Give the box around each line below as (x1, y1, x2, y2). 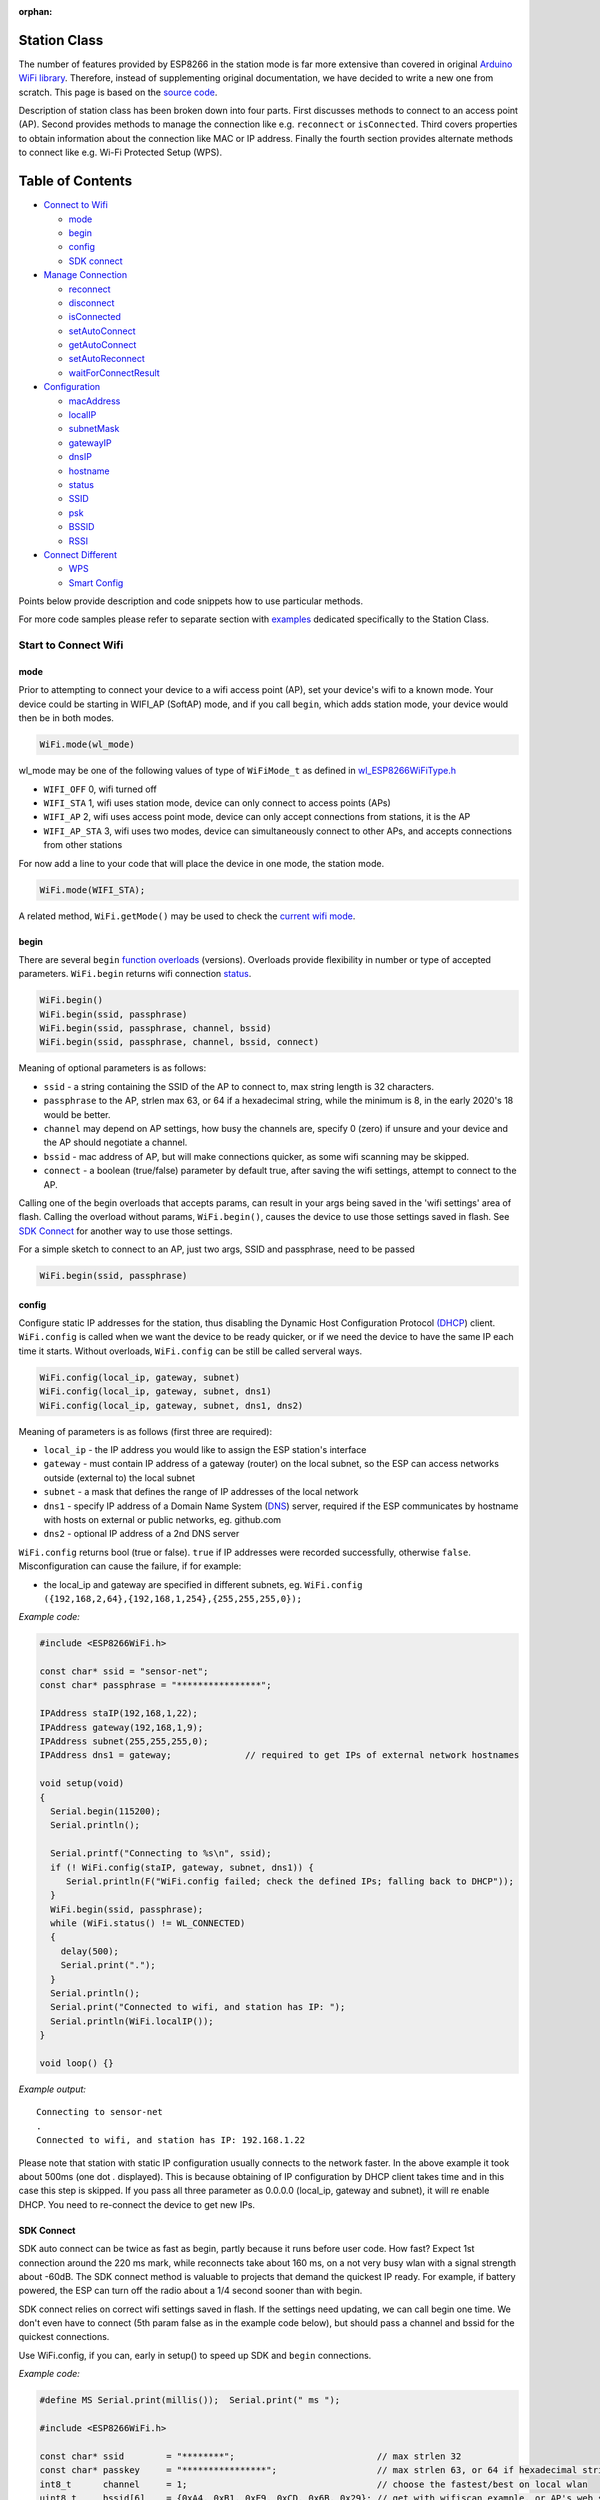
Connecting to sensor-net (36, 2106, 164, 2118)
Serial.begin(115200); (50, 1805, 162, 1817)
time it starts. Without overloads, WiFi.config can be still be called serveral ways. (18, 1345, 363, 1357)
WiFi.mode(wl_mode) (39, 739, 135, 750)
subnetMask (68, 423, 120, 435)
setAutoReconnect (68, 353, 145, 365)
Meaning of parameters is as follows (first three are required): (18, 1425, 273, 1437)
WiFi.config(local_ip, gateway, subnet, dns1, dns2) (39, 1400, 304, 1411)
